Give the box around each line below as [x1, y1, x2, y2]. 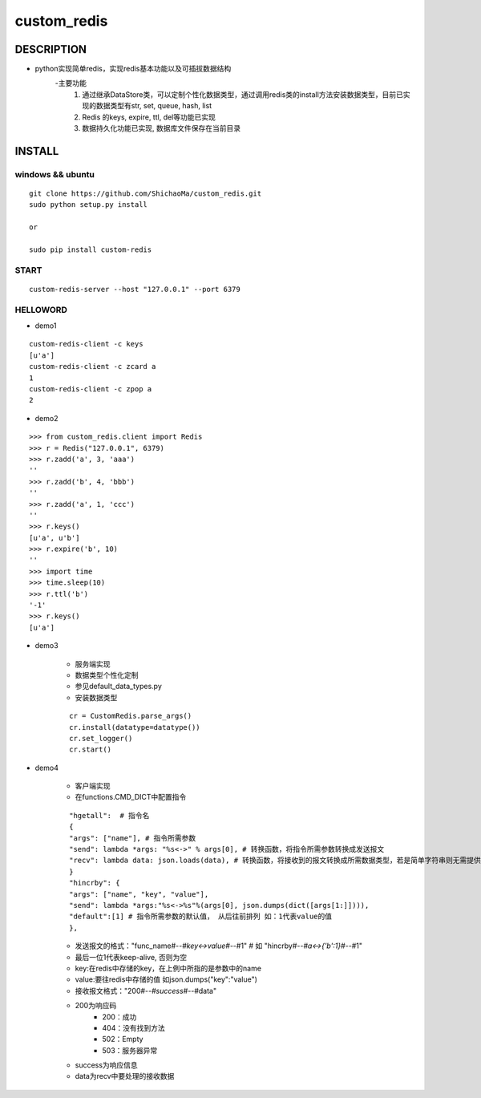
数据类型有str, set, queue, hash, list [95, 101, 212, 111]
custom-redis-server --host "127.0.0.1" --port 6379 [29, 285, 240, 294]
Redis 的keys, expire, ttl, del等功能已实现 [82, 112, 216, 122]
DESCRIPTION [14, 43, 87, 56]
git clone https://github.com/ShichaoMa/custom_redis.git [29, 188, 262, 198]
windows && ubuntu [14, 168, 95, 180]
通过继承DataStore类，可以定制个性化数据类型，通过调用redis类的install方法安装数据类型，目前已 [82, 89, 404, 99]
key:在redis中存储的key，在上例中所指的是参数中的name [75, 963, 262, 973]
